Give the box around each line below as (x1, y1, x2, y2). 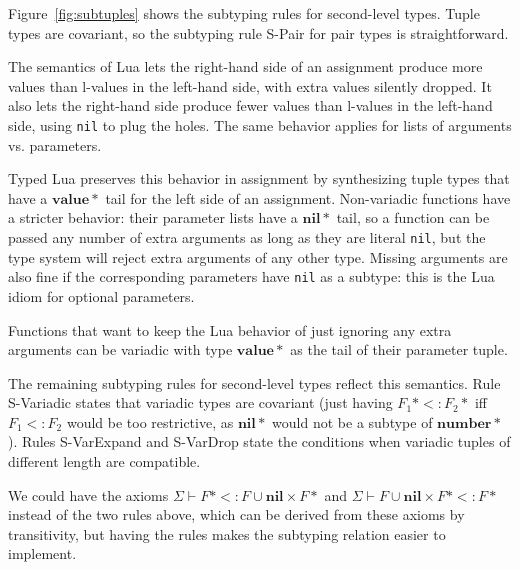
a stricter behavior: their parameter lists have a (8, 207, 298, 228)
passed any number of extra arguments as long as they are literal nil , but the (8, 227, 486, 247)
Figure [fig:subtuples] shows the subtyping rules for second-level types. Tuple (8, 3, 480, 23)
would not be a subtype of (272, 411, 433, 432)
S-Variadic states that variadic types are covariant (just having (8, 392, 393, 413)
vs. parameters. (8, 134, 102, 155)
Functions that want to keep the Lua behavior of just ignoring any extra (8, 319, 452, 340)
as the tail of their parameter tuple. (290, 339, 508, 360)
